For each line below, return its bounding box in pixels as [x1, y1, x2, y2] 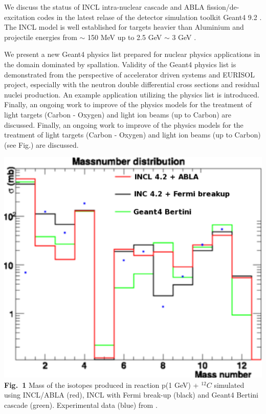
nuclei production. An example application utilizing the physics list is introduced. [4, 89, 259, 100]
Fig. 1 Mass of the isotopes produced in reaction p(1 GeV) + [4, 379, 199, 390]
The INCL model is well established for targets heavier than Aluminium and [4, 22, 244, 32]
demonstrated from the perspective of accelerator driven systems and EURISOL [4, 69, 255, 80]
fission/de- [207, 2, 239, 12]
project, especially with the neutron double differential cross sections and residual [4, 79, 260, 90]
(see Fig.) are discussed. [4, 139, 79, 150]
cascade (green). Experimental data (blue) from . [4, 399, 158, 410]
